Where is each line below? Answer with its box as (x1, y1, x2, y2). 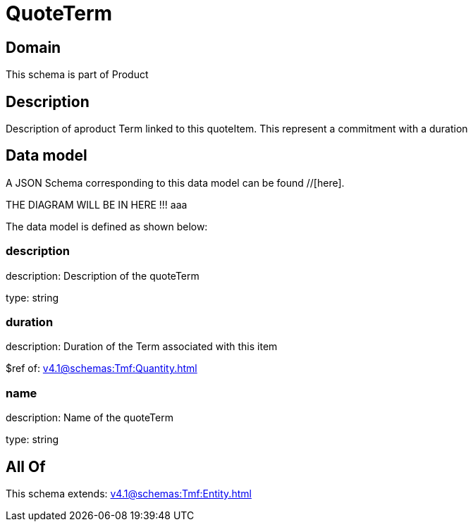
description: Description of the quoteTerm (6, 269, 199, 282)
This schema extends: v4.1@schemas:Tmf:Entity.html (6, 487, 252, 500)
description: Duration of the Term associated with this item (6, 340, 278, 353)
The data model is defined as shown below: (6, 220, 208, 232)
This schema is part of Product (6, 68, 149, 81)
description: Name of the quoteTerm (6, 411, 173, 424)
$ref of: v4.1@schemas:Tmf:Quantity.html (6, 362, 197, 375)
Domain (6, 38, 61, 56)
